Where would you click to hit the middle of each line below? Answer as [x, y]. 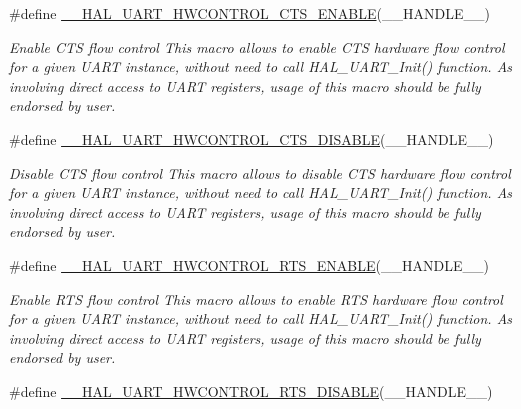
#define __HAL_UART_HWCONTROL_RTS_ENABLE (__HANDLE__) [249, 264]
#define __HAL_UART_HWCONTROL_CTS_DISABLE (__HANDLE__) [251, 138]
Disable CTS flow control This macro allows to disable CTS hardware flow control [260, 172]
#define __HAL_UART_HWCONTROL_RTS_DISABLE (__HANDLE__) [251, 390]
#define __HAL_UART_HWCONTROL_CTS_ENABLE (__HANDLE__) [249, 13]
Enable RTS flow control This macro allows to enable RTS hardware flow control [256, 298]
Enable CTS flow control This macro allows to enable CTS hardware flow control [257, 46]
